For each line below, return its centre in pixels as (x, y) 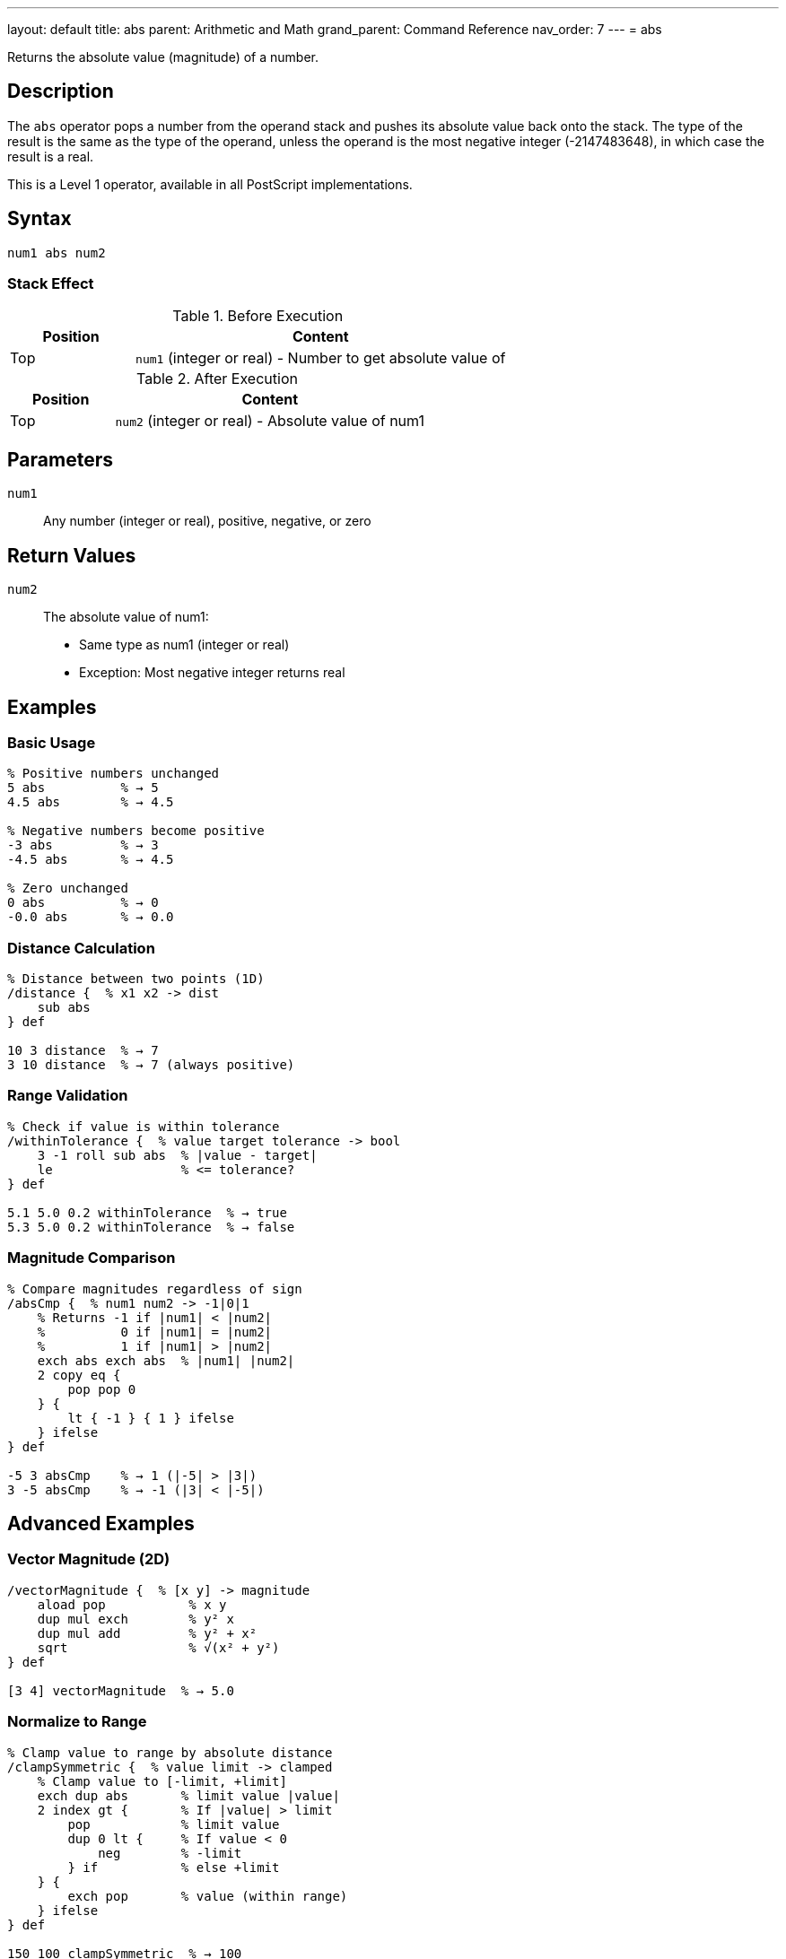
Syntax (39, 219)
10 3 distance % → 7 (83, 1051)
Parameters (60, 459)
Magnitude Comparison (92, 1258)
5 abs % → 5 (83, 788)
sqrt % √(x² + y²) (158, 1647)
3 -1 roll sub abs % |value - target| (177, 1155)
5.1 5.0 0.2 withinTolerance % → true (147, 1212)
